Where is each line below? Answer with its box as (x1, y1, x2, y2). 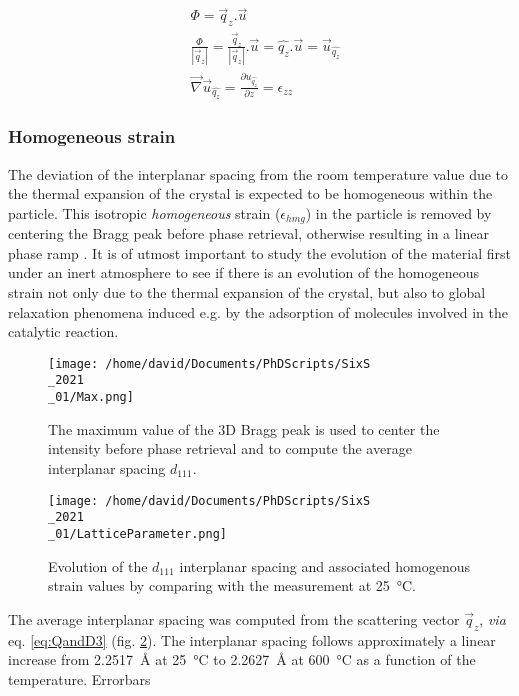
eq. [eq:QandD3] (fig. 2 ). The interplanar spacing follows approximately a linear (8, 629, 496, 650)
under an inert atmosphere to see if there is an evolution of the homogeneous (8, 262, 480, 283)
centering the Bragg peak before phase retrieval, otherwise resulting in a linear (8, 223, 490, 244)
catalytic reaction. (8, 321, 119, 342)
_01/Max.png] (48, 390, 134, 405)
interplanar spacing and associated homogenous (179, 555, 471, 576)
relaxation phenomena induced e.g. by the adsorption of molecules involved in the (8, 301, 508, 322)
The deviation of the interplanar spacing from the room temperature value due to (8, 163, 509, 184)
